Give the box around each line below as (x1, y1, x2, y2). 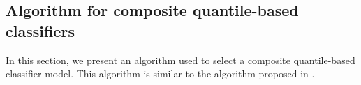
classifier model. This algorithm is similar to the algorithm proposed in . (6, 66, 315, 81)
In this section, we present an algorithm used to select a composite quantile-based (6, 52, 355, 67)
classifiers (6, 20, 75, 41)
